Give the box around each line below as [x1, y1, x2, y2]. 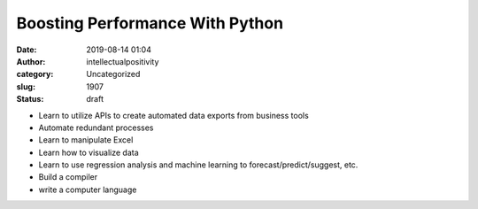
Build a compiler [38, 172, 97, 182]
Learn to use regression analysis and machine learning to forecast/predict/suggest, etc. [38, 159, 358, 170]
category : [16, 69, 54, 80]
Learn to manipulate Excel [38, 135, 134, 145]
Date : [16, 44, 37, 55]
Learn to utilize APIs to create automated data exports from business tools [38, 110, 309, 120]
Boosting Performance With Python [16, 13, 283, 33]
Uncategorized [86, 69, 141, 80]
